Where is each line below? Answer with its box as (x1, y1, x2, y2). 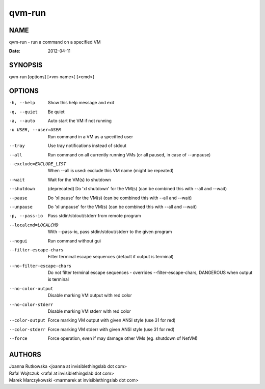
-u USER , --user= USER (9, 127, 61, 133)
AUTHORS (9, 351, 42, 359)
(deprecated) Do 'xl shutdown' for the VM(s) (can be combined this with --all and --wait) (48, 186, 227, 192)
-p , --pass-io (9, 213, 43, 219)
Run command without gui (48, 238, 101, 243)
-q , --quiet (9, 109, 38, 115)
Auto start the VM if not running (48, 118, 112, 124)
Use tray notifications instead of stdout (48, 143, 127, 149)
